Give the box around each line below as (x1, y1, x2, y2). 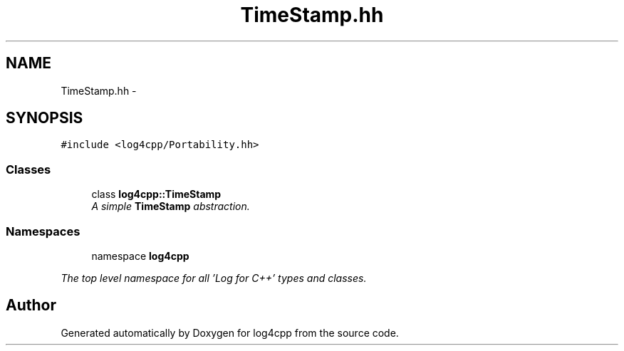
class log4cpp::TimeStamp (91, 188, 222, 201)
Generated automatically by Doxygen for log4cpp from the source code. (61, 326, 399, 339)
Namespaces (6, 224, 80, 239)
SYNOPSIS (6, 109, 83, 127)
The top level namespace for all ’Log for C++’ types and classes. (61, 271, 367, 284)
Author (6, 296, 56, 315)
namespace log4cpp (91, 249, 189, 262)
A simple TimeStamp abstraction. (91, 200, 250, 213)
